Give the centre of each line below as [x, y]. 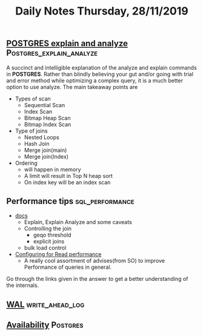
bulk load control [45, 248]
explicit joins [49, 242]
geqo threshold [52, 235]
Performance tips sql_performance [70, 201]
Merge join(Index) [46, 156]
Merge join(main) [45, 150]
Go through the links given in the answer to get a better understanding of [97, 279]
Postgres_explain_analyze [52, 53]
